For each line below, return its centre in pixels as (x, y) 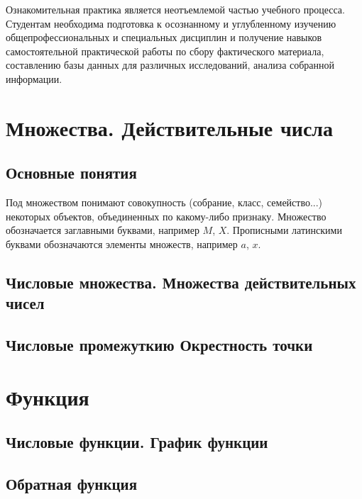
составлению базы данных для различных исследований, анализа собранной (170, 65)
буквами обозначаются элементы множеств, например (122, 243)
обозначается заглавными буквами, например (103, 230)
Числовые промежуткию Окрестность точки (159, 345)
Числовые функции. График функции (137, 442)
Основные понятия (71, 173)
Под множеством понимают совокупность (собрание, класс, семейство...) (164, 202)
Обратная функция (72, 484)
